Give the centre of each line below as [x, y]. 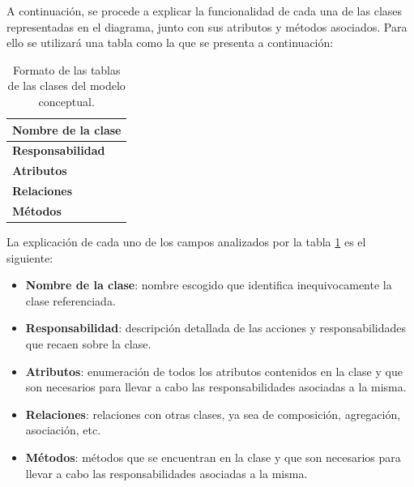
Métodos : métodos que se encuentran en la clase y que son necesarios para [213, 457]
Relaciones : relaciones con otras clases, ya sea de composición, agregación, [213, 414]
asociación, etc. [63, 430]
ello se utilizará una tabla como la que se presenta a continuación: [170, 43]
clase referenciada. [70, 300]
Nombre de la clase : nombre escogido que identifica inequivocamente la [209, 285]
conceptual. [66, 101]
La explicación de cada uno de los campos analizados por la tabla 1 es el [186, 242]
